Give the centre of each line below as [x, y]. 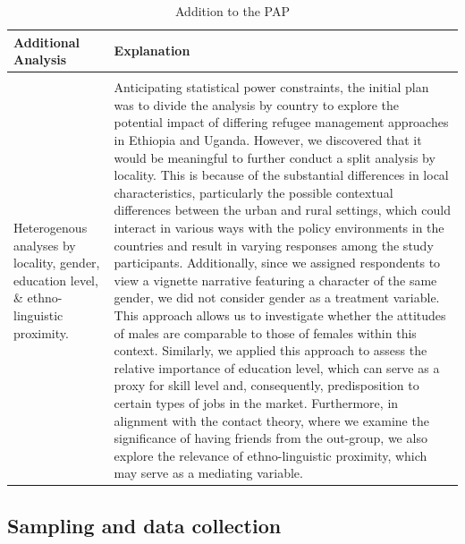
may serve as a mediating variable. [208, 473]
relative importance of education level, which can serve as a [277, 367]
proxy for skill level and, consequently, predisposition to [266, 385]
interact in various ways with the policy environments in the [279, 228]
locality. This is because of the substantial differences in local [281, 175]
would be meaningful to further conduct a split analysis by [275, 157]
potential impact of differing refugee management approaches [281, 122]
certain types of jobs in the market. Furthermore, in [256, 402]
